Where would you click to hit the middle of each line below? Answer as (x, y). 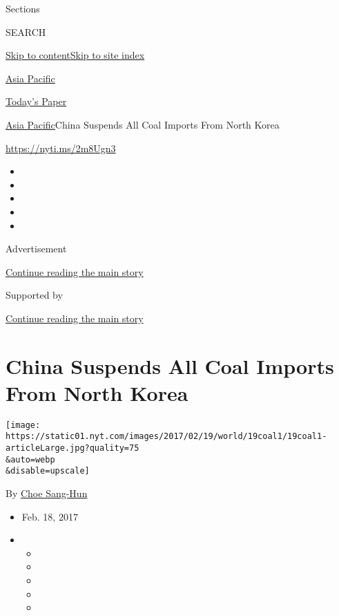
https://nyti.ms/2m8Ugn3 (61, 148)
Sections (23, 8)
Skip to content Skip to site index (75, 55)
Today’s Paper (36, 101)
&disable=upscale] (48, 471)
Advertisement (36, 249)
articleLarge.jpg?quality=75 (72, 448)
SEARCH (26, 31)
